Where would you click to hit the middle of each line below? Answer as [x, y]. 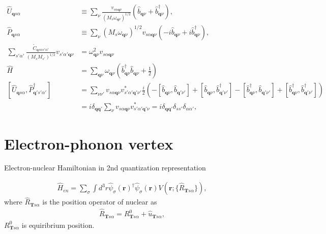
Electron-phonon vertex [89, 143]
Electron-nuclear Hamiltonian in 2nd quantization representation [105, 168]
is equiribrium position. [58, 225]
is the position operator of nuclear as [100, 202]
